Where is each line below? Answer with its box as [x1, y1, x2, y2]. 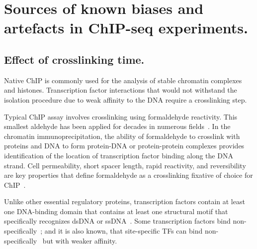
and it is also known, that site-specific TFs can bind [44, 226, 203, 236]
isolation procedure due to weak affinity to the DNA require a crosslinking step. [4, 94, 247, 105]
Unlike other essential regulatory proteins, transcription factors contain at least [4, 196, 245, 207]
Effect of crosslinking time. [4, 51, 145, 67]
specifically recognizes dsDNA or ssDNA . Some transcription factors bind [4, 216, 231, 226]
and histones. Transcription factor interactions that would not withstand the [4, 85, 237, 95]
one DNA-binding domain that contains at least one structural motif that [4, 206, 228, 216]
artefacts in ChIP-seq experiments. [4, 17, 249, 38]
